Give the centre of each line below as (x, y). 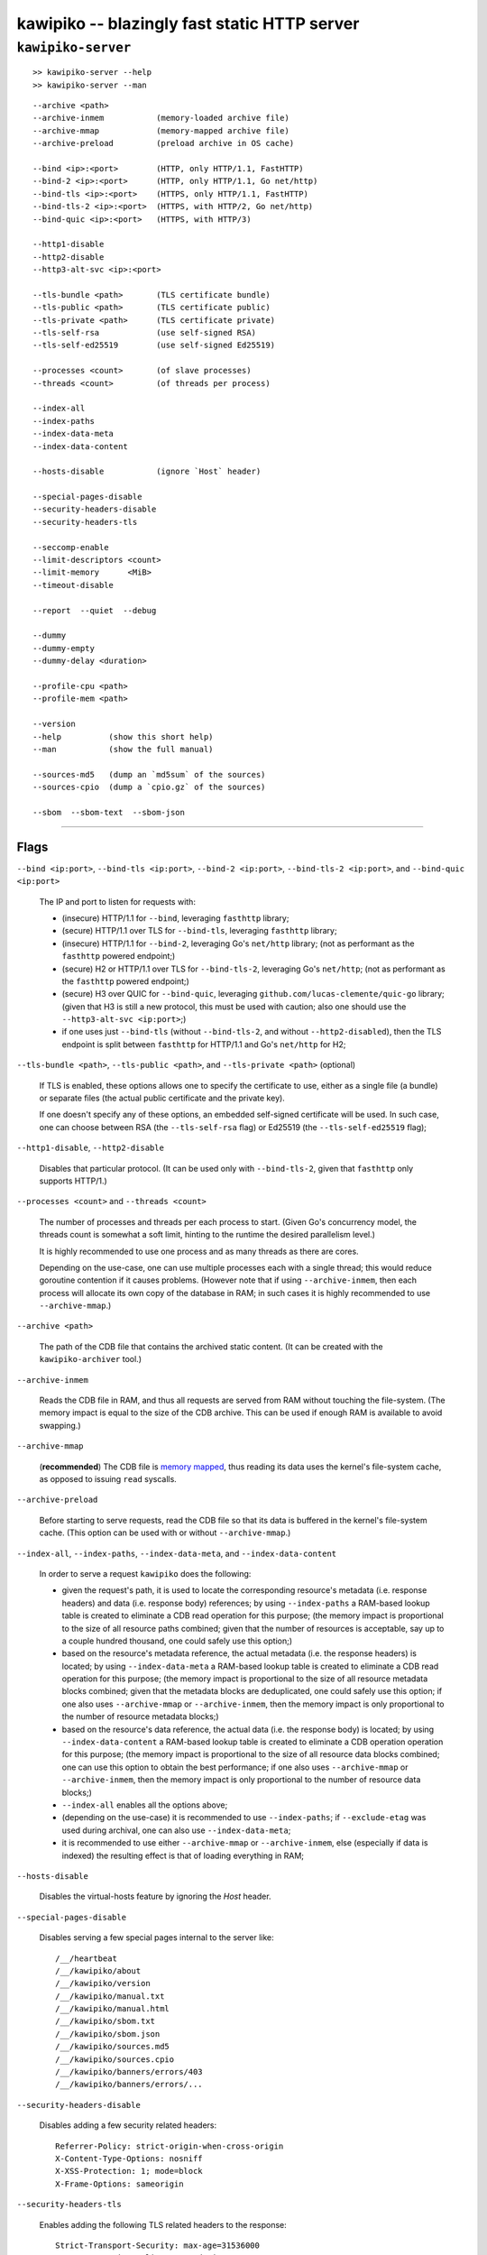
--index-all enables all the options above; (145, 1805)
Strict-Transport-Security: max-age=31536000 (158, 2245)
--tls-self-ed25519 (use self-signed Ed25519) (154, 345)
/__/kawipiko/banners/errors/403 (129, 2072)
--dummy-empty (64, 648)
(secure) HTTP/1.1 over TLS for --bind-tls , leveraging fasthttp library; (199, 931)
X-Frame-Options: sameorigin (119, 2184)
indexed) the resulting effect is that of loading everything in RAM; (183, 1855)
